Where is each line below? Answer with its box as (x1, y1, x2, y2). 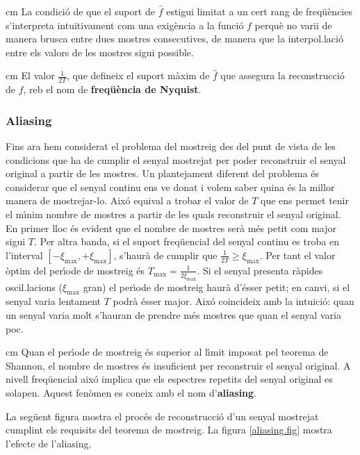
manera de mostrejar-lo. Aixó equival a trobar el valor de (6, 193, 249, 208)
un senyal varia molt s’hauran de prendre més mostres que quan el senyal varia (6, 307, 341, 322)
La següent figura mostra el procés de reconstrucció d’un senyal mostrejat (6, 408, 319, 423)
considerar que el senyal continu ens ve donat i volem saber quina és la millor (6, 179, 335, 194)
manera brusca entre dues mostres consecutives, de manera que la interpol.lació (6, 31, 343, 46)
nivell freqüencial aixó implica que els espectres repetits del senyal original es (6, 372, 333, 386)
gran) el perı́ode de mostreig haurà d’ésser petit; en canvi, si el (83, 279, 350, 294)
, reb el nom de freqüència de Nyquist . (23, 82, 202, 97)
